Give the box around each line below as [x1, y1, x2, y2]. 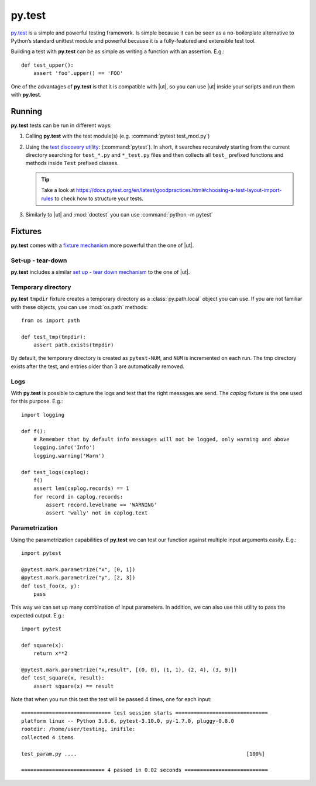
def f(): [21, 428, 46, 434]
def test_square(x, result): [21, 675, 105, 681]
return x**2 [33, 650, 68, 657]
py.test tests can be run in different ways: [11, 122, 112, 129]
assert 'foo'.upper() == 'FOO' [33, 70, 123, 77]
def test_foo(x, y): [21, 582, 80, 589]
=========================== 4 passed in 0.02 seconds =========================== [21, 767, 269, 774]
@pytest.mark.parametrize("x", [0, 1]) [21, 566, 136, 573]
